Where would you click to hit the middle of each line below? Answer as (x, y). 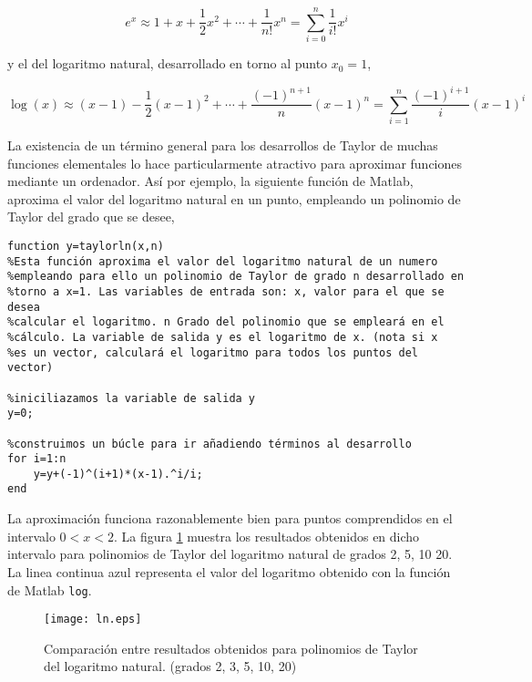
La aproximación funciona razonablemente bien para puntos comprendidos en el (230, 518)
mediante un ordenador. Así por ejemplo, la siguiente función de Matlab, (210, 181)
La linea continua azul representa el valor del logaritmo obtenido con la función (229, 571)
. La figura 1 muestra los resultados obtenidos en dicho (266, 536)
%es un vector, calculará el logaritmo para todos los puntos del (213, 352)
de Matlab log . (50, 589)
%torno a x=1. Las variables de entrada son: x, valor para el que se (226, 291)
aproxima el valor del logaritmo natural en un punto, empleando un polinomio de (234, 198)
